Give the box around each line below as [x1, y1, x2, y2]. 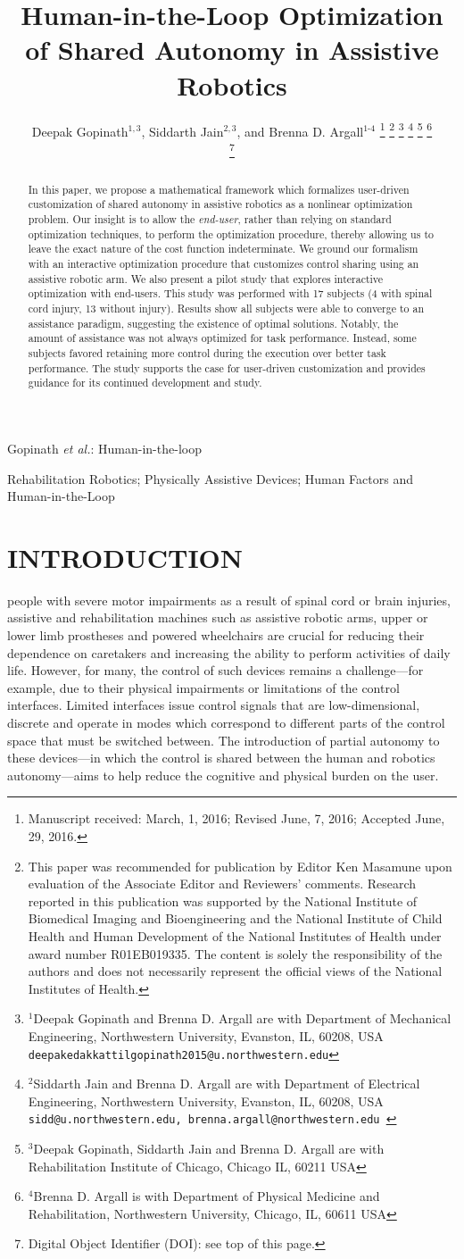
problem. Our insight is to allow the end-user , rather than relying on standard [28, 212, 392, 227]
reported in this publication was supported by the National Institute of [28, 891, 418, 910]
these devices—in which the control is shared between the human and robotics [7, 748, 435, 767]
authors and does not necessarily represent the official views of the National [28, 962, 443, 980]
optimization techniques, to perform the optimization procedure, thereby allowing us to [28, 226, 434, 241]
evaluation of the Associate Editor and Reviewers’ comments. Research [28, 874, 417, 893]
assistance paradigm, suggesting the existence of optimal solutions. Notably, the [28, 315, 399, 330]
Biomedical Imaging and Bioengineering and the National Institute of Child [28, 909, 443, 928]
